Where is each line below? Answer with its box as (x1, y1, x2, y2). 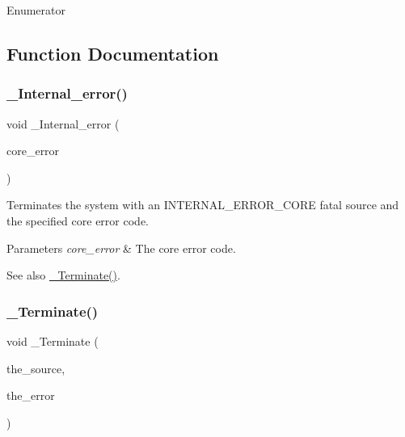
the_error (6, 387, 55, 404)
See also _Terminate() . (6, 267, 120, 284)
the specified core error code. (6, 212, 149, 229)
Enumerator (6, 2, 66, 18)
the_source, (6, 359, 65, 376)
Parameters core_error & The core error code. (6, 239, 236, 256)
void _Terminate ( (6, 332, 99, 349)
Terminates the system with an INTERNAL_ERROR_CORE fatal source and (6, 196, 399, 213)
